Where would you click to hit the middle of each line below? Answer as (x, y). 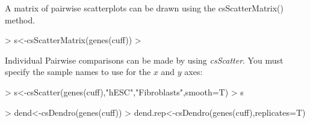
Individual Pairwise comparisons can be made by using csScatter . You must (144, 60)
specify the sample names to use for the (78, 72)
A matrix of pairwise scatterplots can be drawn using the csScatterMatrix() (144, 8)
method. (20, 19)
